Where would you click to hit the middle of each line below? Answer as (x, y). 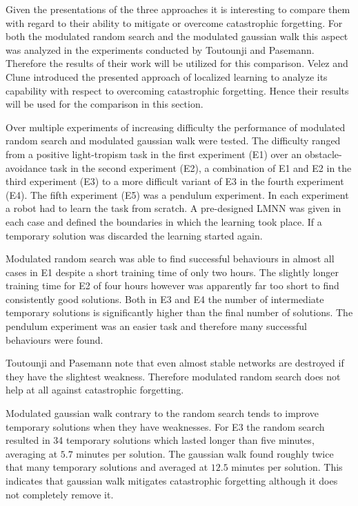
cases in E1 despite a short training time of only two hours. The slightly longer (172, 272)
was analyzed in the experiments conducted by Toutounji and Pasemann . (160, 49)
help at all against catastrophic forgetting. (95, 390)
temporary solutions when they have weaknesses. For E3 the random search (165, 426)
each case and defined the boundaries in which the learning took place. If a (164, 221)
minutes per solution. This (287, 467)
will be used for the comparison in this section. (105, 104)
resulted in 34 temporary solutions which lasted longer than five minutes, (160, 440)
